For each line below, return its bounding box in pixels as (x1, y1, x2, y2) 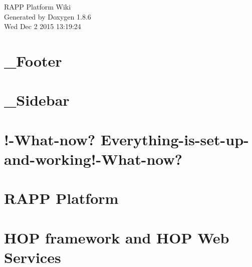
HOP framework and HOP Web (4, 227, 229, 247)
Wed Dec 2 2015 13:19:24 (4, 21, 81, 32)
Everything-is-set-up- (100, 129, 249, 149)
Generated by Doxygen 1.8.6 (4, 11, 91, 22)
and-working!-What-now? (4, 148, 182, 169)
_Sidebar (4, 90, 70, 110)
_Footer (4, 50, 62, 71)
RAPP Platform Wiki (4, 2, 71, 12)
